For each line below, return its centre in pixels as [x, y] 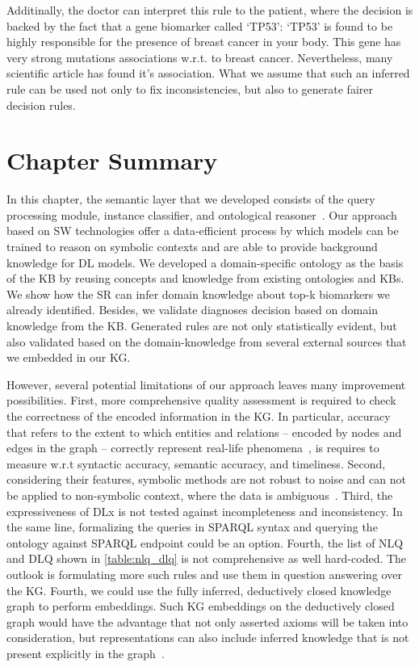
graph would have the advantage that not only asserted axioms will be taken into [207, 621]
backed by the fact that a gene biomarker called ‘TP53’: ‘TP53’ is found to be [200, 25]
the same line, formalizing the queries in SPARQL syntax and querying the [192, 527]
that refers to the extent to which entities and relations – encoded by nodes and [204, 432]
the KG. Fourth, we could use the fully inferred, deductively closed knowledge [199, 590]
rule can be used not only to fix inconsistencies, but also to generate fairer [190, 88]
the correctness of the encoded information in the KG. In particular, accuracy [199, 416]
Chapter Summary [112, 160]
